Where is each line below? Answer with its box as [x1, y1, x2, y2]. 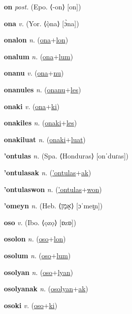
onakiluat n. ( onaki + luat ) [4, 134, 86, 144]
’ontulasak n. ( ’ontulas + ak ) [4, 167, 91, 177]
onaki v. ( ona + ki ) [4, 101, 60, 111]
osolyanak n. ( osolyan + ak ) [4, 283, 88, 294]
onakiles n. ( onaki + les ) [4, 118, 77, 128]
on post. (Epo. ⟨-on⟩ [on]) [4, 1, 81, 11]
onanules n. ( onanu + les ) [4, 84, 81, 94]
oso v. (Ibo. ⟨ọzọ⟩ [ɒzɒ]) [4, 217, 76, 227]
